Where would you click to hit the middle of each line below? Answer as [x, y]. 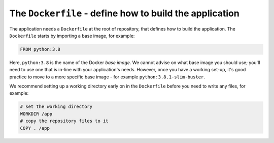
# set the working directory [56, 107]
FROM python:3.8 [40, 49]
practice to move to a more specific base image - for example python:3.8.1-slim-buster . [107, 77]
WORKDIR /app [36, 114]
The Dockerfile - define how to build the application [124, 13]
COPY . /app [35, 128]
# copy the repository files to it [64, 121]
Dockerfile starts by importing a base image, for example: [72, 36]
